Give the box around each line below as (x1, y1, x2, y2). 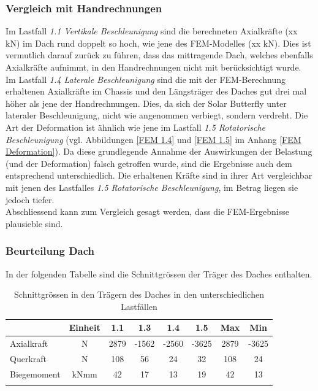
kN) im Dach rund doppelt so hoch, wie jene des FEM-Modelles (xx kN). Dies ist (6, 36, 311, 49)
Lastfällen (121, 300, 157, 312)
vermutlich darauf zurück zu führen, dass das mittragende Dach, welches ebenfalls (6, 48, 313, 61)
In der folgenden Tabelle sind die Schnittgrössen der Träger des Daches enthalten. (6, 267, 312, 280)
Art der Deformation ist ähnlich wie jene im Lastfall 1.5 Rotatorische (6, 120, 266, 133)
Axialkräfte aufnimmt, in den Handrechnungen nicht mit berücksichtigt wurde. (6, 61, 301, 73)
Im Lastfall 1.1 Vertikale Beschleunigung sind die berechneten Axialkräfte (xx (6, 25, 298, 37)
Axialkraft (10, 337, 48, 350)
